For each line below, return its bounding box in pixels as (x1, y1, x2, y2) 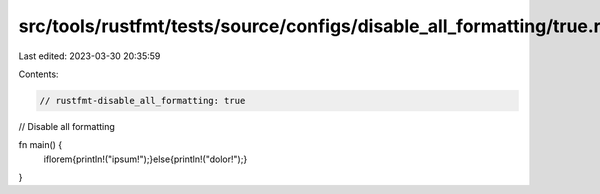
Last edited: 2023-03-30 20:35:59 (18, 50, 161, 62)
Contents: (18, 68, 59, 80)
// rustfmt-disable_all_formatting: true (39, 95, 246, 106)
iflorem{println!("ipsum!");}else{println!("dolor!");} (43, 153, 248, 165)
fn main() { (18, 139, 63, 151)
